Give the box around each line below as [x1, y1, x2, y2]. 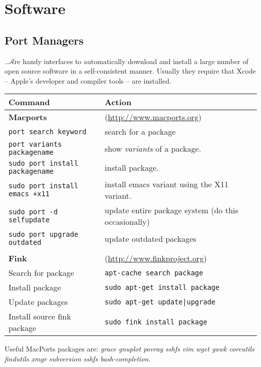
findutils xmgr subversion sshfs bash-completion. [5, 353, 151, 363]
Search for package [9, 267, 74, 279]
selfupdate [9, 216, 50, 224]
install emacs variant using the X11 [105, 178, 228, 190]
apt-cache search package [105, 268, 203, 277]
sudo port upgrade [9, 230, 79, 239]
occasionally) [105, 216, 150, 228]
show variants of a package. [105, 142, 201, 154]
